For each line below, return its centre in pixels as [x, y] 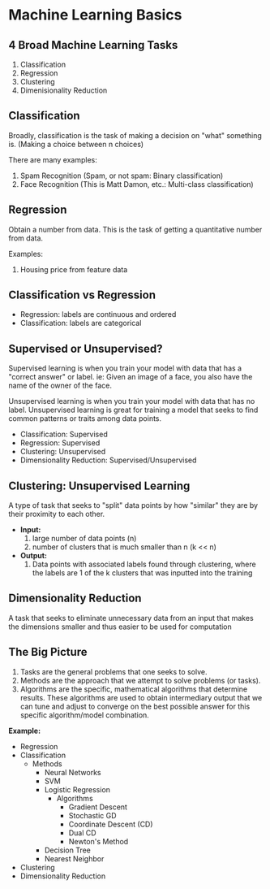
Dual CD [82, 833]
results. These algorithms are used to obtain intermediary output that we [141, 697]
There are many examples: [53, 159]
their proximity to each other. [57, 514]
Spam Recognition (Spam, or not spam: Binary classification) [122, 176]
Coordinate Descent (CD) [111, 824]
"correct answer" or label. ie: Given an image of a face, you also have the [131, 377]
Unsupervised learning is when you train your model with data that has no [132, 401]
